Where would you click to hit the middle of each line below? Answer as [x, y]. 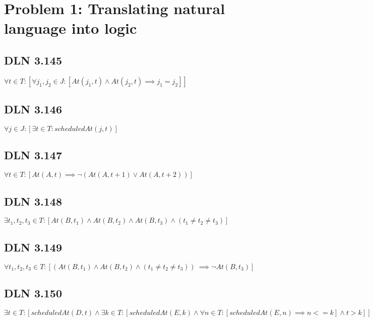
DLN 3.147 [33, 155]
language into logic [71, 28]
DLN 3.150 [33, 293]
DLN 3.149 [33, 247]
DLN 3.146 [33, 109]
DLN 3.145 [33, 60]
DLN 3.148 [33, 201]
